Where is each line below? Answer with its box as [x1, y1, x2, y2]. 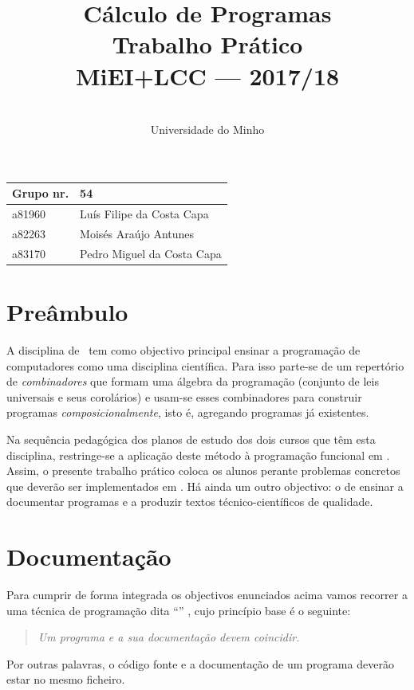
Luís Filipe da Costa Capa [80, 206, 209, 222]
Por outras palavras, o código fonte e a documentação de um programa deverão [6, 655, 394, 672]
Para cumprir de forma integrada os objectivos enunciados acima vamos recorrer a [6, 586, 408, 602]
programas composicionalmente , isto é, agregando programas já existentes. [6, 404, 369, 421]
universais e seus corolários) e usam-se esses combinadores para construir [6, 388, 362, 405]
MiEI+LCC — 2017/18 [75, 59, 340, 92]
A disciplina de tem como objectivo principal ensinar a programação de [6, 341, 361, 358]
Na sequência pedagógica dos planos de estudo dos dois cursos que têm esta [6, 430, 376, 447]
